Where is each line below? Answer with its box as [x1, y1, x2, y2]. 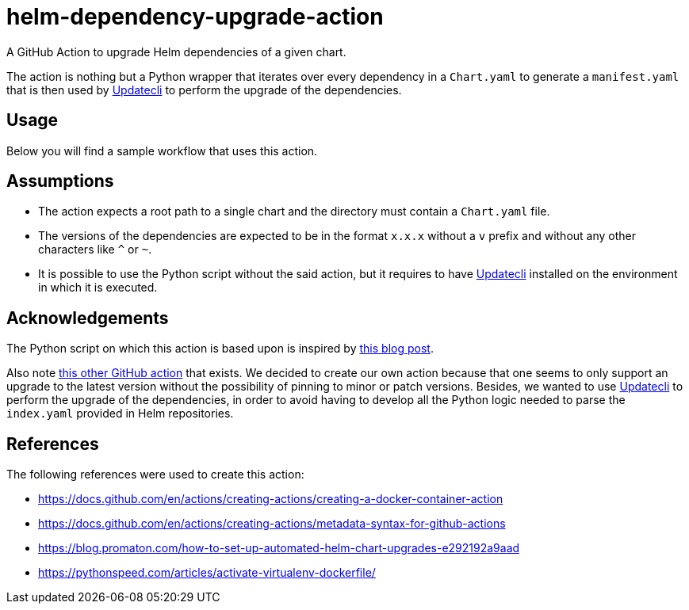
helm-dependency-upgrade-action [6, 3, 384, 30]
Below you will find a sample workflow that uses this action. [6, 143, 318, 158]
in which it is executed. [38, 280, 158, 295]
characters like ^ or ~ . [38, 242, 152, 257]
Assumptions [6, 171, 114, 192]
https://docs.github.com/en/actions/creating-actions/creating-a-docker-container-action [38, 492, 503, 506]
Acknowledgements [6, 307, 169, 328]
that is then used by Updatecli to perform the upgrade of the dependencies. [6, 82, 402, 97]
